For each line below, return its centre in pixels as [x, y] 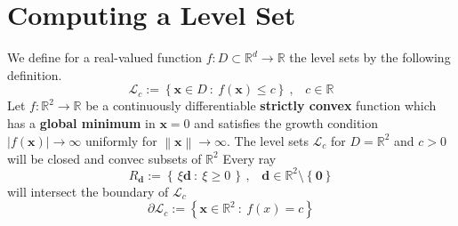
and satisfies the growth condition [286, 122]
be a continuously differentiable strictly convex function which [261, 105]
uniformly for [121, 140]
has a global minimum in [81, 122]
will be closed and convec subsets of [104, 158]
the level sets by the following [370, 57]
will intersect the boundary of [88, 191]
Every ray [249, 158]
